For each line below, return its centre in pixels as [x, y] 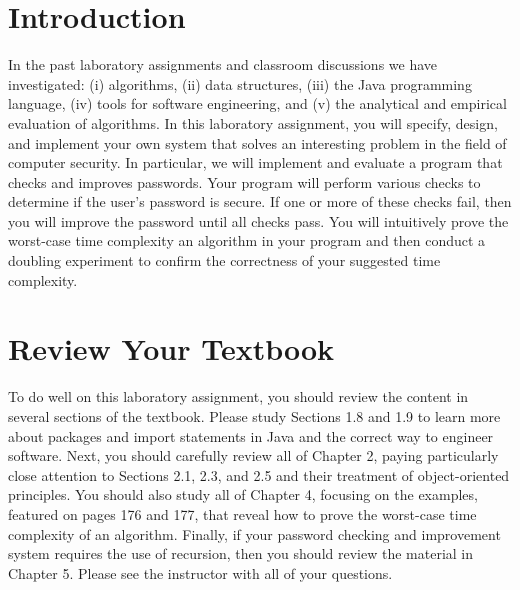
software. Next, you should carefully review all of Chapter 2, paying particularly [253, 455]
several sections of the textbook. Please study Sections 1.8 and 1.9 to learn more [254, 415]
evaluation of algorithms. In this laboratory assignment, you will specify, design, [253, 122]
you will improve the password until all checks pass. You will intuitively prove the [258, 220]
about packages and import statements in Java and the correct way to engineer [251, 435]
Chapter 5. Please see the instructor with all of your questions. [200, 572]
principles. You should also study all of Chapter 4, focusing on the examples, [243, 494]
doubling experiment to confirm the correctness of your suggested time [224, 260]
